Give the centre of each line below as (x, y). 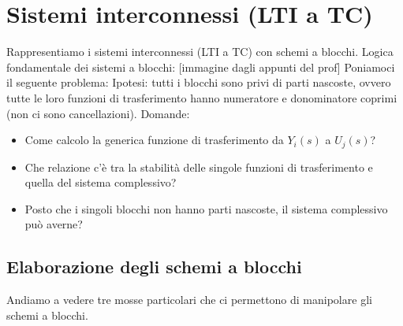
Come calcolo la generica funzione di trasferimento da (154, 140)
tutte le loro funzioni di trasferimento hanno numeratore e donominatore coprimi (202, 97)
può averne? (54, 224)
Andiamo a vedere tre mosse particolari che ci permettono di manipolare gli (189, 300)
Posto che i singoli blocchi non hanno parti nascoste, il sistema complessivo (206, 208)
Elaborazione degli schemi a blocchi (154, 267)
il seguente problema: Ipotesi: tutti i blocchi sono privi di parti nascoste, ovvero (199, 82)
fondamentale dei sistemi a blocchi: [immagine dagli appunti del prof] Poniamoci (201, 67)
